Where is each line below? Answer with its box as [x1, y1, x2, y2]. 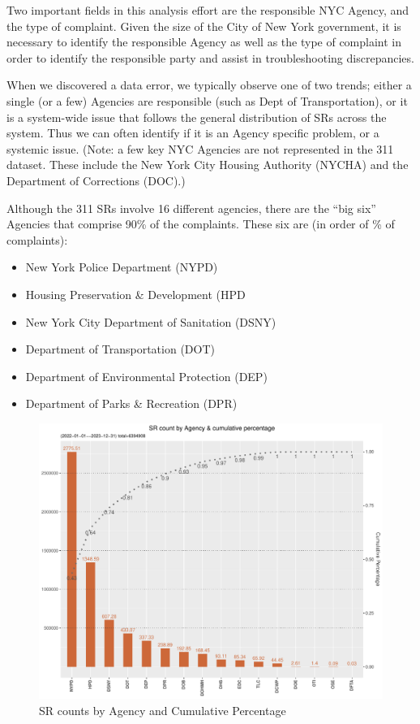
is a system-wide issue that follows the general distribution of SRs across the [6, 108, 387, 125]
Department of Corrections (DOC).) [6, 171, 186, 189]
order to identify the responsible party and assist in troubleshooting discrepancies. [6, 49, 414, 66]
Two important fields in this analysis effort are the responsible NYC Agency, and [6, 2, 409, 18]
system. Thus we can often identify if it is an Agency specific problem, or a [6, 124, 379, 141]
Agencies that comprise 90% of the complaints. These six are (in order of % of [6, 215, 395, 232]
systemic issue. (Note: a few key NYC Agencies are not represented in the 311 [6, 140, 394, 157]
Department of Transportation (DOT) [25, 340, 215, 358]
